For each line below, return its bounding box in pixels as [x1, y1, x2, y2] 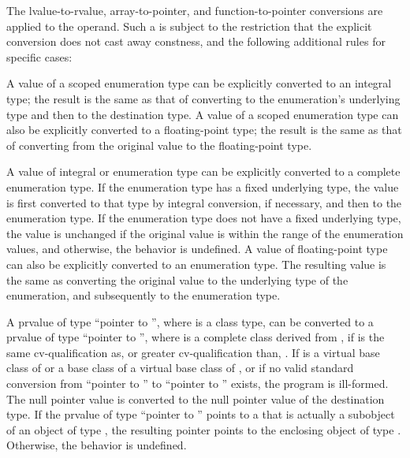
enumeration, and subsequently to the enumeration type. [6, 287, 281, 303]
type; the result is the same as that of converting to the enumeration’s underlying [6, 90, 401, 106]
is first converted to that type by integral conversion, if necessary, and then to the [6, 194, 402, 210]
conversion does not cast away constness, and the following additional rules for [6, 33, 386, 50]
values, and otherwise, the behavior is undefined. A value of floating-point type [6, 240, 388, 257]
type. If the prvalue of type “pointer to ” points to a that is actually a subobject [6, 406, 395, 423]
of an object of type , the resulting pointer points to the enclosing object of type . [6, 421, 401, 438]
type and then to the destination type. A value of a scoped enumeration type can [6, 106, 399, 122]
